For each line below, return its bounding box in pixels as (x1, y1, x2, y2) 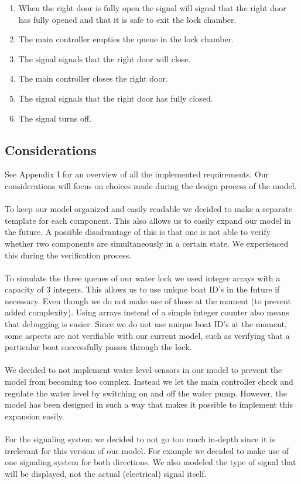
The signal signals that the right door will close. (18, 52, 191, 65)
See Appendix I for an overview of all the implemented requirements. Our (5, 168, 269, 180)
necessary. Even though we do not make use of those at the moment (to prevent (5, 294, 291, 307)
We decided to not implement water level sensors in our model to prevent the (5, 364, 282, 376)
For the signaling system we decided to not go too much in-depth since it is (5, 433, 275, 445)
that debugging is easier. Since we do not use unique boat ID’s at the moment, (5, 318, 287, 330)
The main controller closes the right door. (18, 72, 168, 85)
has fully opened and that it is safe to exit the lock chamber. (18, 13, 237, 25)
